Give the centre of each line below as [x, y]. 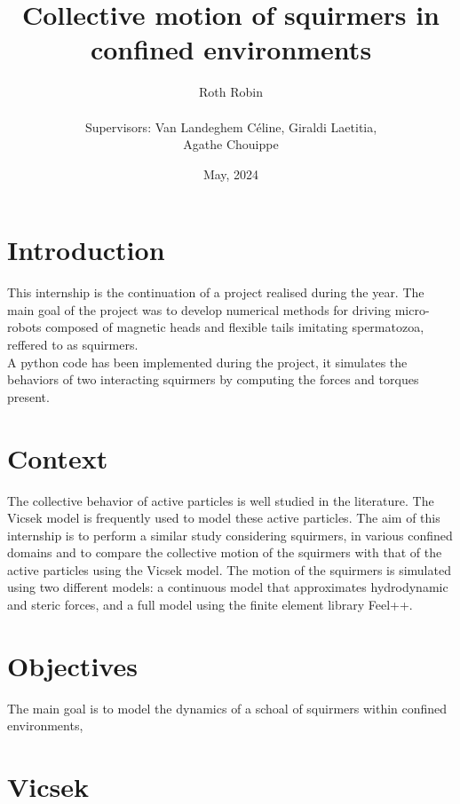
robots [24, 327]
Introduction [86, 250]
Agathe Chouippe [231, 144]
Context [58, 457]
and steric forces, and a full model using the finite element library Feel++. [210, 605]
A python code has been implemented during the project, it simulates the [207, 362]
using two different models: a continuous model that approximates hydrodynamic [228, 587]
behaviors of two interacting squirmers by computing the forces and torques [213, 379]
